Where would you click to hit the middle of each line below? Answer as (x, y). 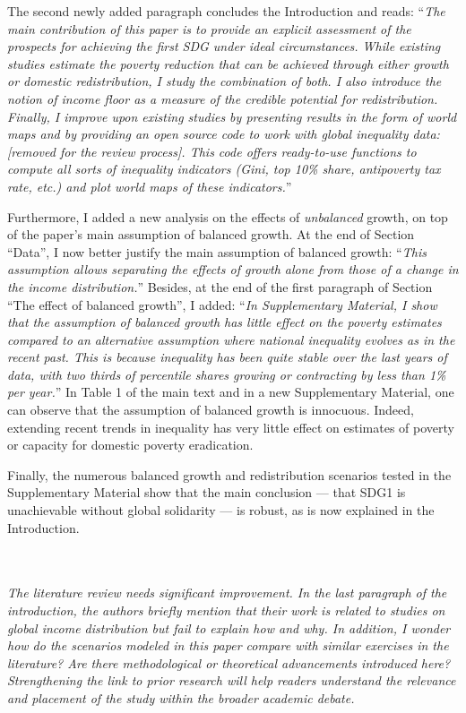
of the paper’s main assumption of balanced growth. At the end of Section (211, 234)
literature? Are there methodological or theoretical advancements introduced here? (229, 662)
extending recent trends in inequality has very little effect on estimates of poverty (231, 427)
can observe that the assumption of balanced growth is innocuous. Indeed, (211, 410)
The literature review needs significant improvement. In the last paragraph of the (227, 593)
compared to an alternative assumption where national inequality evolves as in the (231, 339)
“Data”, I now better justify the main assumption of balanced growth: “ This (217, 251)
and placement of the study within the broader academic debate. (181, 697)
